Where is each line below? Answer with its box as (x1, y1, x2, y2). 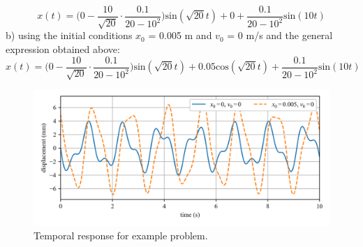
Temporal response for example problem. (34, 228, 208, 243)
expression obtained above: (6, 42, 120, 57)
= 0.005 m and (148, 28, 212, 43)
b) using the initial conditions (6, 28, 133, 43)
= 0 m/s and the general (227, 28, 333, 43)
